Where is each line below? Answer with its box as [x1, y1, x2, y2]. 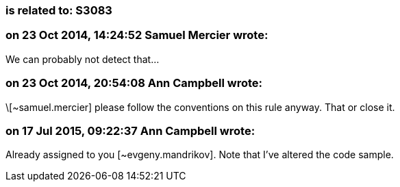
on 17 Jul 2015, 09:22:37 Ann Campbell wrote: [5, 123, 255, 138]
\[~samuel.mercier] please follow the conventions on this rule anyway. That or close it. [5, 101, 395, 113]
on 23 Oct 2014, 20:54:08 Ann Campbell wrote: [5, 76, 263, 90]
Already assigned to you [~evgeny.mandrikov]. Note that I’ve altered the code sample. [5, 149, 394, 161]
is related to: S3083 [5, 3, 112, 17]
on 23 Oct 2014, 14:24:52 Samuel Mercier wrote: [5, 28, 268, 42]
